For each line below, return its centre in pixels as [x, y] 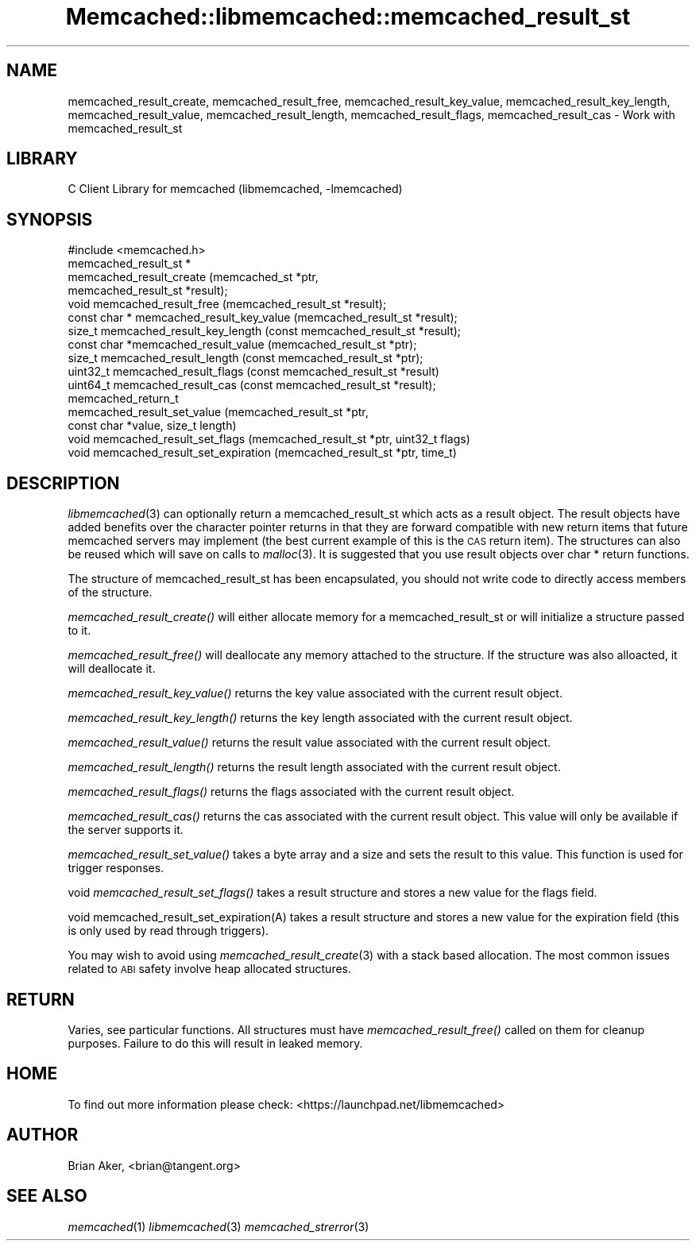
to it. [79, 631]
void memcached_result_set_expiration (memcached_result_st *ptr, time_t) [262, 453]
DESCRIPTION [63, 483]
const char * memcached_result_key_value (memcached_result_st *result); [263, 318]
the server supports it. [126, 830]
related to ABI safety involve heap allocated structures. [210, 969]
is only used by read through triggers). [168, 931]
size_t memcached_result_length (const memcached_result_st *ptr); [246, 358]
